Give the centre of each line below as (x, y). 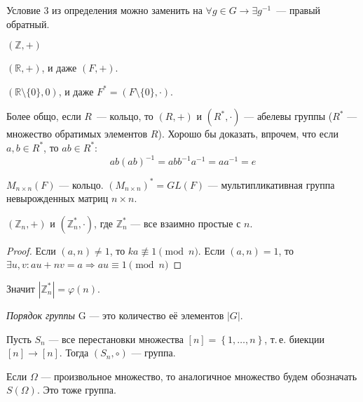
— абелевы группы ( (288, 116)
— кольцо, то (125, 116)
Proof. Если (31, 250)
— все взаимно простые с (186, 223)
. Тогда (74, 353)
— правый (299, 10)
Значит (21, 288)
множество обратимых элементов (77, 134)
